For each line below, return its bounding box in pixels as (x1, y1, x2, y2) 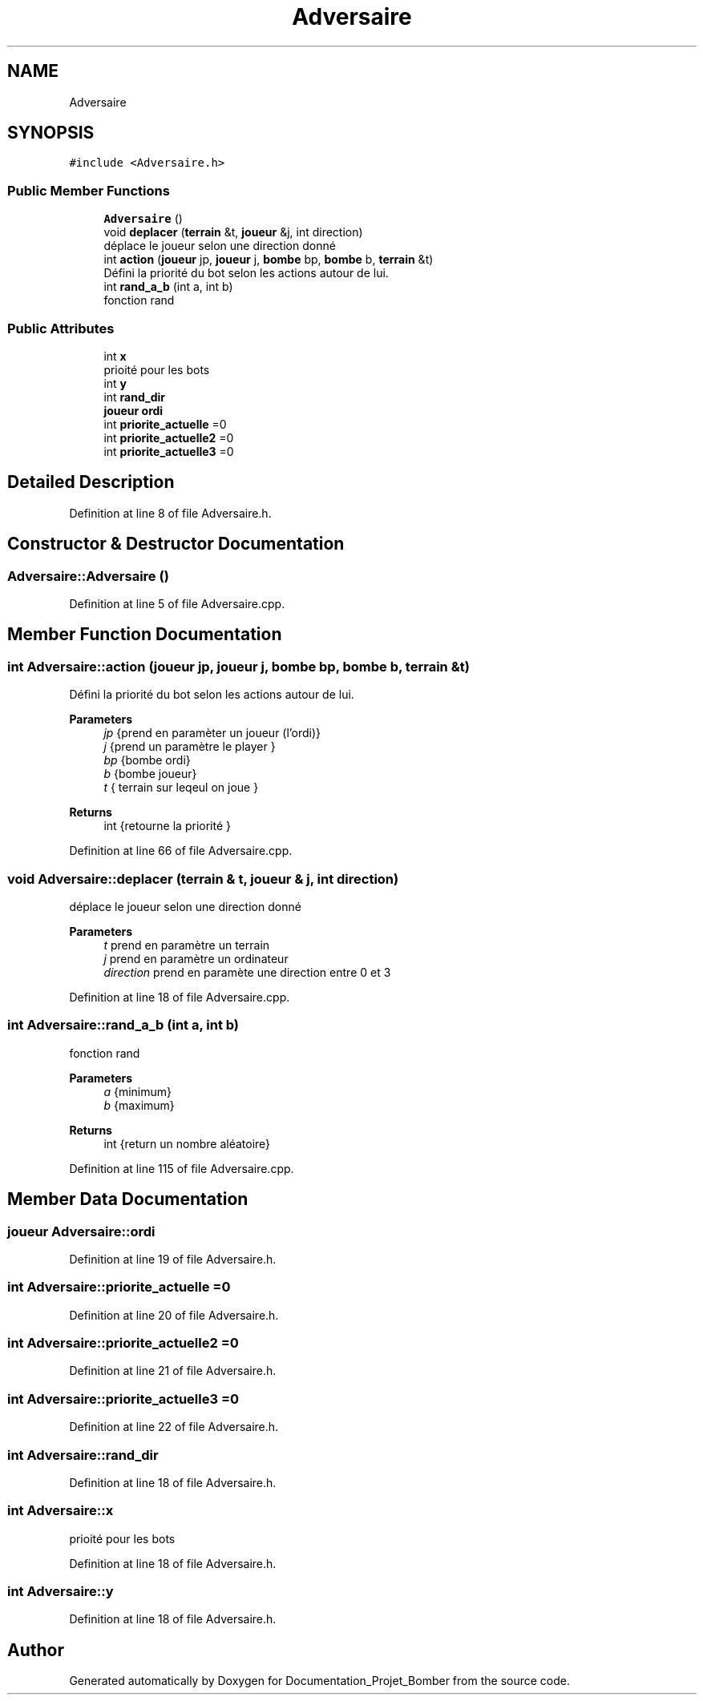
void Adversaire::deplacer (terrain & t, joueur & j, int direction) (7, 870, 399, 887)
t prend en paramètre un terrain (103, 937, 270, 952)
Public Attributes (7, 320, 115, 337)
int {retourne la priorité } (103, 819, 231, 833)
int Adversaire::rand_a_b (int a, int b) (7, 1017, 240, 1034)
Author (7, 1639, 64, 1660)
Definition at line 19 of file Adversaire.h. (69, 1252, 277, 1266)
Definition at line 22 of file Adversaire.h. (69, 1420, 279, 1434)
